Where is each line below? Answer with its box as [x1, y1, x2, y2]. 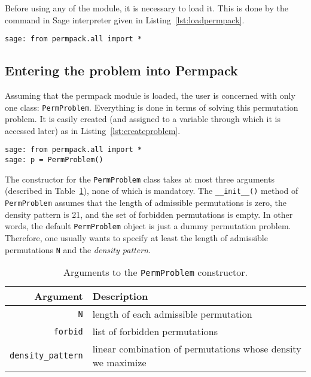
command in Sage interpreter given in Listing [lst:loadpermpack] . [5, 13, 245, 26]
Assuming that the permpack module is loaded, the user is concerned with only [5, 89, 295, 102]
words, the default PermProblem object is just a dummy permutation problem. [5, 220, 291, 232]
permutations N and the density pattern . [5, 243, 151, 256]
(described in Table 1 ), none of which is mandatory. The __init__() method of [5, 184, 298, 197]
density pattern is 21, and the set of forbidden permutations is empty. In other [5, 208, 293, 220]
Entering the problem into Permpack [5, 61, 238, 80]
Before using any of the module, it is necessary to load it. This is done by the [5, 2, 288, 14]
